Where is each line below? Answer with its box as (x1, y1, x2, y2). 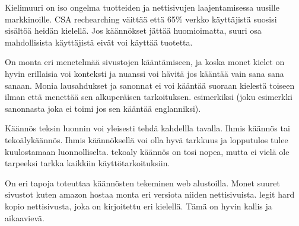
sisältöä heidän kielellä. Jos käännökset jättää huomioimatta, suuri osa (5, 24, 262, 37)
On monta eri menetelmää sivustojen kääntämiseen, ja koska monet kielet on (5, 56, 285, 68)
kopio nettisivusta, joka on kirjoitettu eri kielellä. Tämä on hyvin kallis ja (5, 199, 272, 212)
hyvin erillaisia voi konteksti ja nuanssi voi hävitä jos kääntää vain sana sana (5, 67, 284, 79)
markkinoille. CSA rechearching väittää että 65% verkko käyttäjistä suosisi (5, 12, 277, 25)
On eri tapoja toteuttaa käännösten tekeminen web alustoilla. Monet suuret (5, 176, 280, 189)
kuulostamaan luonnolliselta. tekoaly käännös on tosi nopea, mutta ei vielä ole (5, 145, 290, 157)
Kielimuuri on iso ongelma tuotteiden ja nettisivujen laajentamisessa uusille (5, 1, 279, 13)
